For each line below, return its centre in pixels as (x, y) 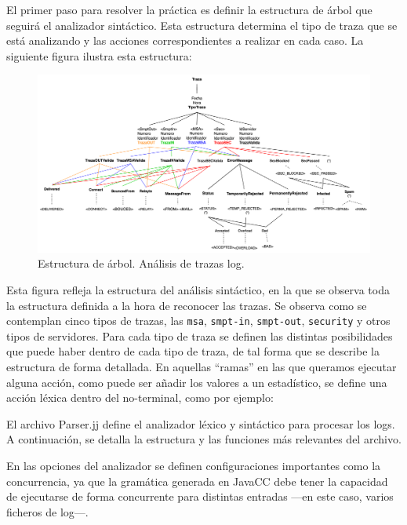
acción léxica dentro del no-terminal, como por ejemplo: (140, 397)
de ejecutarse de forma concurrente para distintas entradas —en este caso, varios (200, 496)
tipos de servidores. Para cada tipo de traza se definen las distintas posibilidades (200, 335)
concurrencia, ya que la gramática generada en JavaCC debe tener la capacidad (197, 481)
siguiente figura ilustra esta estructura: (99, 55)
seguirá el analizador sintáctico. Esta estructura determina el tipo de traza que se (202, 25)
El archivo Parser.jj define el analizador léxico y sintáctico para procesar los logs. (201, 423)
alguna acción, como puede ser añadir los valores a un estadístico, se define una (197, 382)
